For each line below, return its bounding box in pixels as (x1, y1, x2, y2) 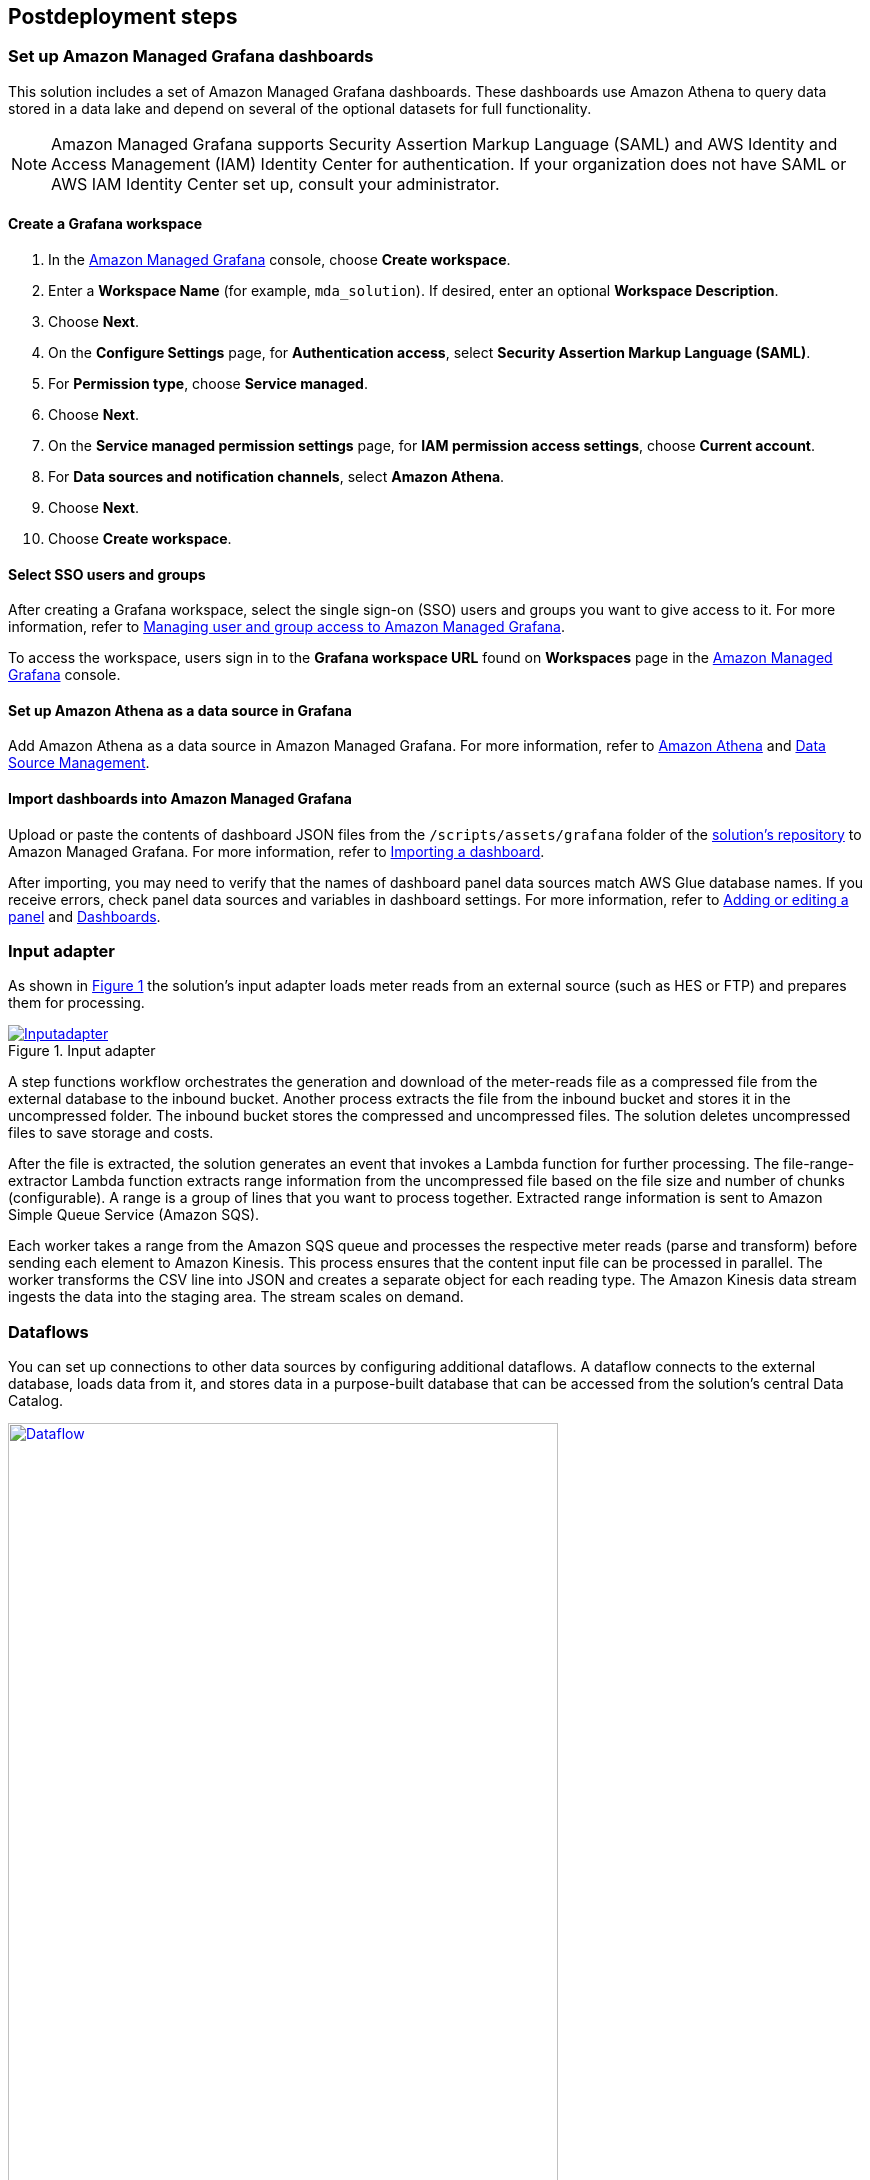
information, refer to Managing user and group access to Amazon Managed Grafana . (8, 618, 565, 636)
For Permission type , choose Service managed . (48, 375, 368, 393)
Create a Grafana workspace (8, 215, 202, 233)
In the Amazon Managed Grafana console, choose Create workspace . (48, 251, 511, 269)
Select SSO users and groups (8, 565, 206, 583)
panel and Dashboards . (8, 907, 161, 925)
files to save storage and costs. (8, 1124, 214, 1142)
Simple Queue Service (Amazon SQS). (8, 1206, 260, 1224)
